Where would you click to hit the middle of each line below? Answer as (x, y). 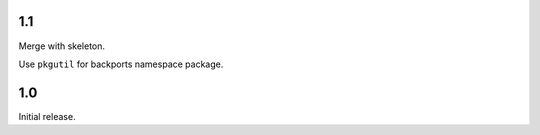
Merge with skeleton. (61, 46)
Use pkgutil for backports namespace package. (121, 64)
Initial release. (47, 116)
